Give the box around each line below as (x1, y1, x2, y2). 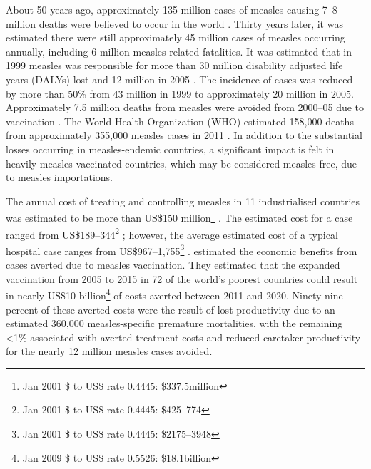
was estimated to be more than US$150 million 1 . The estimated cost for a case (6, 208, 353, 225)
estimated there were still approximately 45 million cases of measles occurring (6, 30, 345, 45)
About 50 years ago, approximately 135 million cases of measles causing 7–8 (6, 2, 337, 16)
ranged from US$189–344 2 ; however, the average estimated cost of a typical (6, 225, 338, 242)
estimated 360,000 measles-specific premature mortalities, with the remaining (6, 316, 343, 331)
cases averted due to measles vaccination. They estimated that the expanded (6, 257, 340, 272)
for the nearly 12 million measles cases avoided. (6, 344, 213, 359)
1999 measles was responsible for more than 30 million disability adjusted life (6, 58, 343, 73)
